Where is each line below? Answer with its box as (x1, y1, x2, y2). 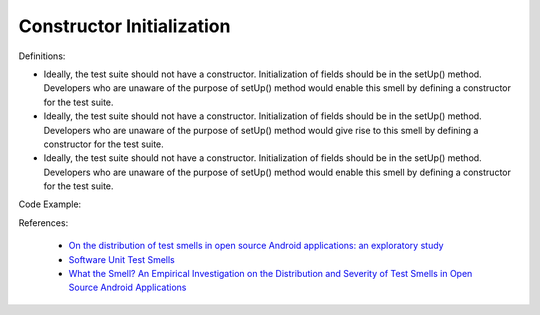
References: (18, 216, 69, 229)
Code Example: (18, 198, 82, 210)
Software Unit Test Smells (68, 253, 175, 265)
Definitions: (18, 50, 66, 62)
